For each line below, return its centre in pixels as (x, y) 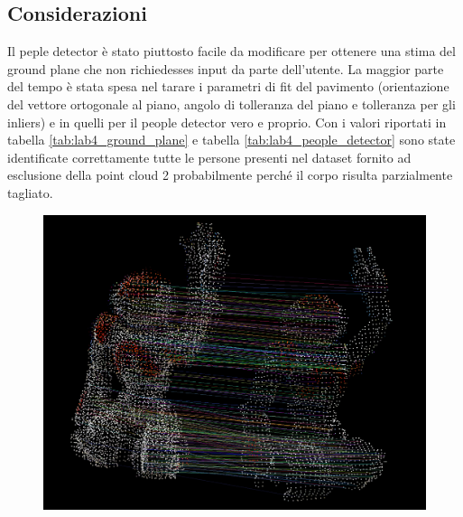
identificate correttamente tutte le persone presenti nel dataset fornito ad (209, 157)
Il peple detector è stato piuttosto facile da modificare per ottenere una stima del (231, 51)
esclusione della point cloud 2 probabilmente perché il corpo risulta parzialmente (230, 175)
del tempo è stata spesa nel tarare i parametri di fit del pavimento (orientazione (228, 86)
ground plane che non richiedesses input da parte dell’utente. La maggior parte (226, 68)
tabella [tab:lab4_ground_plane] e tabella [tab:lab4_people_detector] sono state (231, 140)
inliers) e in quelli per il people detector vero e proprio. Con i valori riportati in (227, 122)
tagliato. (30, 192)
